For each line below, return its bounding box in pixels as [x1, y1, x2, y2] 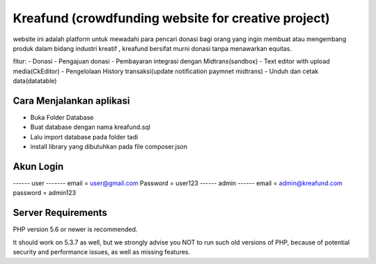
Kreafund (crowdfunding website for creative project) [13, 10, 330, 26]
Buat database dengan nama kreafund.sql [30, 123, 151, 132]
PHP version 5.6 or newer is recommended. [13, 225, 138, 233]
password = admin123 [13, 189, 77, 197]
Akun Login [13, 161, 64, 172]
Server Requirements [13, 207, 108, 219]
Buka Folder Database [30, 114, 94, 122]
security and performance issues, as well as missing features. [13, 248, 191, 256]
